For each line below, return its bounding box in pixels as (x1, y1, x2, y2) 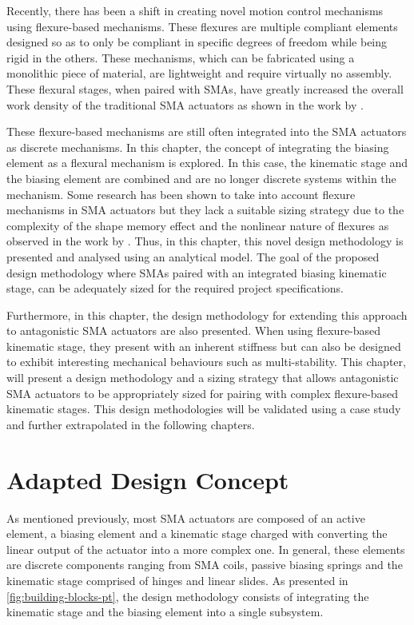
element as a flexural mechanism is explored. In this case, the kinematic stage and (6, 154, 408, 171)
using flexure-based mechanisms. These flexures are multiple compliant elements (6, 18, 398, 34)
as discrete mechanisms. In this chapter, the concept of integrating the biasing (6, 138, 389, 155)
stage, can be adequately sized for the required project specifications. (6, 280, 344, 297)
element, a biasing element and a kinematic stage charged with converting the (6, 525, 388, 542)
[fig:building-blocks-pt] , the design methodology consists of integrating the (6, 587, 369, 604)
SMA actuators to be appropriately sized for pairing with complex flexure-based (6, 384, 399, 401)
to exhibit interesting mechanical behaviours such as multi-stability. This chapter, (6, 353, 406, 370)
